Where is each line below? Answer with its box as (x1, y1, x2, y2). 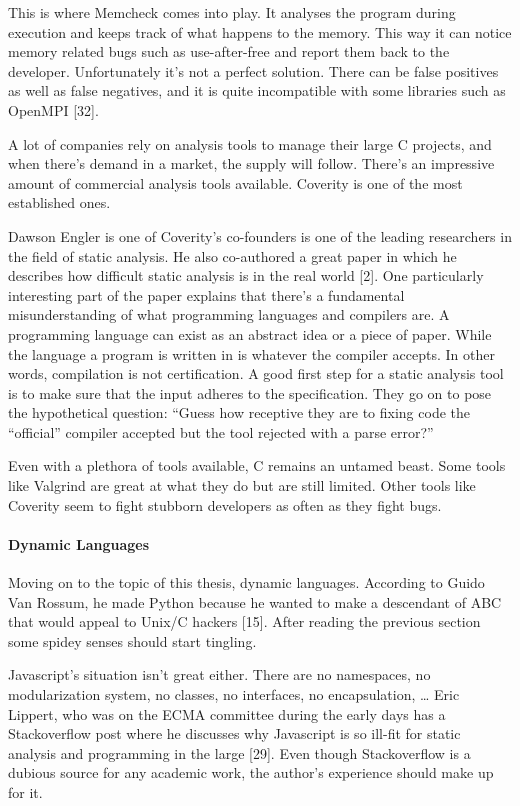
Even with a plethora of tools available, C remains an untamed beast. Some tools (8, 455, 506, 476)
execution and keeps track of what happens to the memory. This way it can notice (8, 21, 512, 42)
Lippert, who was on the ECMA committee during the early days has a (8, 703, 446, 724)
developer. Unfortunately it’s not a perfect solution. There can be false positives (8, 60, 499, 81)
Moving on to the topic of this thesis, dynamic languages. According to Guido (8, 572, 485, 593)
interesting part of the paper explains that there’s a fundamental (8, 284, 405, 305)
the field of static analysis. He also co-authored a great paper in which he (8, 245, 457, 266)
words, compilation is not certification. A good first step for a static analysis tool (8, 363, 504, 384)
